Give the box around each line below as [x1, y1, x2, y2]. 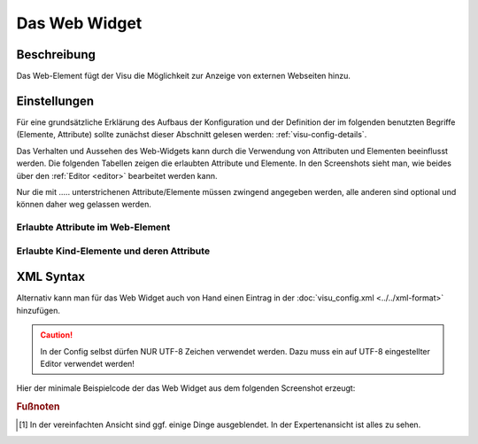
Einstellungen [16, 93, 95, 108]
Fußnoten [16, 401, 60, 413]
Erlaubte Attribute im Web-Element [16, 222, 171, 234]
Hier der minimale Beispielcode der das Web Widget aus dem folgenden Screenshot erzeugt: [16, 383, 356, 393]
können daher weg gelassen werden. [16, 199, 152, 210]
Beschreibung [16, 47, 96, 62]
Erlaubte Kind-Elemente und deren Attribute [16, 245, 211, 257]
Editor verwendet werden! [40, 358, 135, 369]
